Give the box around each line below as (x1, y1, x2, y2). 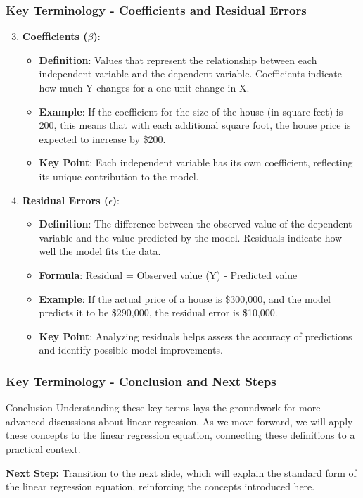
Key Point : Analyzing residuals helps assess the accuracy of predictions (39, 328, 352, 343)
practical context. (6, 441, 81, 456)
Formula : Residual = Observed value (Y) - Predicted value (39, 267, 298, 282)
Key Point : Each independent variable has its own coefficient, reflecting (39, 155, 353, 170)
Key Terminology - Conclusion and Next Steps (6, 372, 276, 390)
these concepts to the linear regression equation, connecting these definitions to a (6, 428, 355, 442)
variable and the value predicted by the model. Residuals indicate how (39, 230, 343, 244)
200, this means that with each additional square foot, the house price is (39, 118, 351, 132)
